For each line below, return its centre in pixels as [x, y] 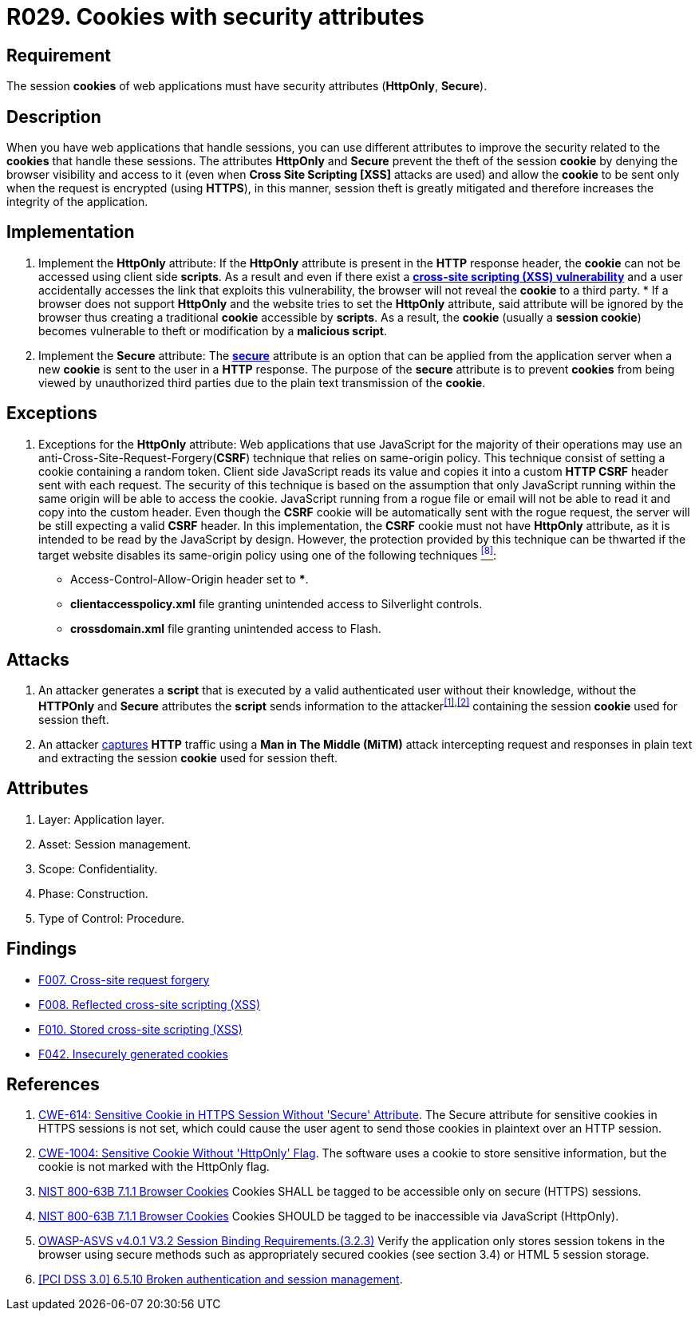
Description [54, 117]
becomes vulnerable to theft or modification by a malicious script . [213, 330]
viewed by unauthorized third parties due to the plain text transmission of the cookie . [262, 382]
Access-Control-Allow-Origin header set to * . [190, 579]
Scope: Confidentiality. [98, 868]
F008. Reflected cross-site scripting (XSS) [150, 1004]
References [53, 1084]
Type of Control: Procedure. [112, 918]
